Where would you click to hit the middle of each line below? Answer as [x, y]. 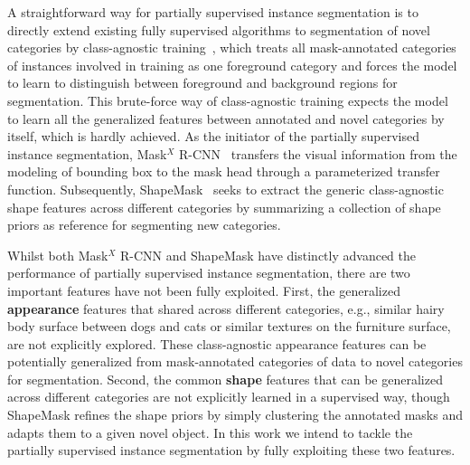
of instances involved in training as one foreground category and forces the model [232, 65]
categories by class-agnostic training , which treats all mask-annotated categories [232, 47]
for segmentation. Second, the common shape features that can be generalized [225, 379]
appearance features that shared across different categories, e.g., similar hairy [226, 308]
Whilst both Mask [58, 255]
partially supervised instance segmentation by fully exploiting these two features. [231, 450]
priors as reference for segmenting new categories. [144, 225]
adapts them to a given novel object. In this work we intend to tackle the [210, 432]
